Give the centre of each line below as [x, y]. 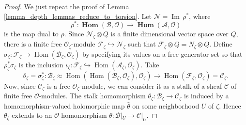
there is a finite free [33, 44]
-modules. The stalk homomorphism [92, 96]
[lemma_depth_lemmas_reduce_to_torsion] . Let [78, 16]
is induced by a [207, 96]
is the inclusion [41, 64]
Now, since [20, 86]
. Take [150, 64]
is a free [58, 86]
